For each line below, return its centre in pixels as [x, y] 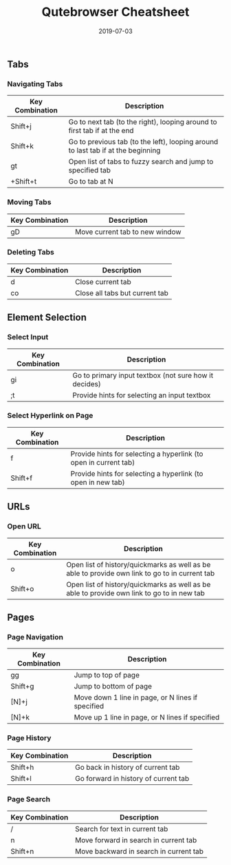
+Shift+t [24, 181]
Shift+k [22, 146]
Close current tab [103, 281]
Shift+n [22, 851]
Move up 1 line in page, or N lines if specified [147, 717]
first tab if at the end [101, 130]
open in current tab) [103, 462]
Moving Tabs [29, 202]
